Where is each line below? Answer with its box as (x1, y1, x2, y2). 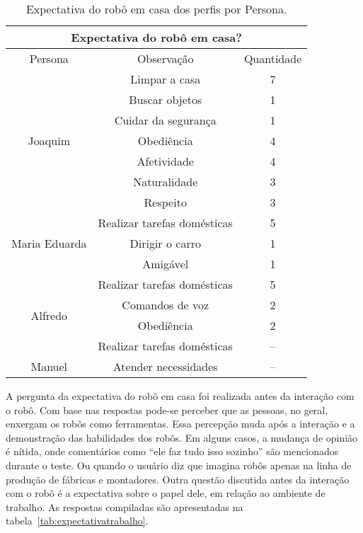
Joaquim (28, 132, 70, 149)
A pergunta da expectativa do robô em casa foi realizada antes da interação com (6, 389, 355, 403)
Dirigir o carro (129, 235, 201, 251)
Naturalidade (133, 173, 198, 190)
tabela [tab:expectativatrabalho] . (6, 513, 149, 528)
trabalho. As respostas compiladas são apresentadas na (6, 499, 243, 514)
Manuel (30, 358, 68, 374)
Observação (137, 50, 194, 67)
